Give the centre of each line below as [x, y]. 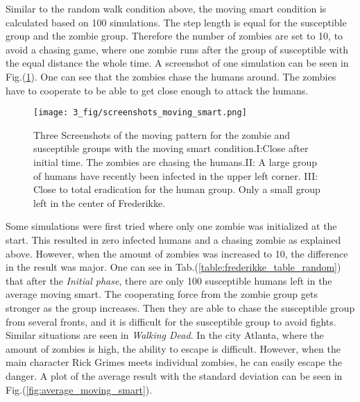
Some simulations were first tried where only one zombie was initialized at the [171, 226]
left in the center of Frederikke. [100, 202]
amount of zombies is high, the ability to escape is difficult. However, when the [173, 348]
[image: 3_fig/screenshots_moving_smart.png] [140, 113]
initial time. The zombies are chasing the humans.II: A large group [175, 162]
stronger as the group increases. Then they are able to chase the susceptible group [180, 307]
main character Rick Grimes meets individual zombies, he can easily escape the [174, 362]
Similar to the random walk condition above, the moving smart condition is [166, 8]
